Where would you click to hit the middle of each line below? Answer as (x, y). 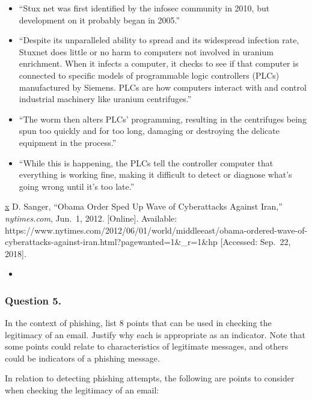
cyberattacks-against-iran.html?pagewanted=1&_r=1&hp (111, 242)
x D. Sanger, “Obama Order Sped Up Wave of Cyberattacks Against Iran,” (144, 206)
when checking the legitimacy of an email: (82, 390)
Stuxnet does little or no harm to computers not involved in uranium (146, 51)
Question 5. (33, 300)
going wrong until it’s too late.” (77, 186)
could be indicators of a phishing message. (82, 358)
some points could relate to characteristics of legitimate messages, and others (147, 346)
